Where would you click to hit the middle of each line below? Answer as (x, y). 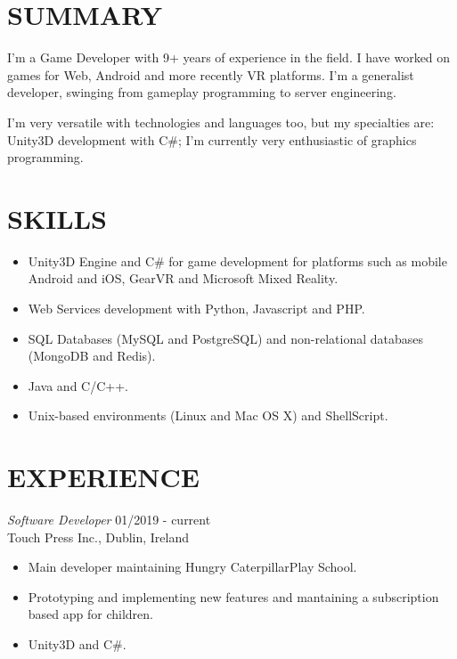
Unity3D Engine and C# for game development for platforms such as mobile (237, 260)
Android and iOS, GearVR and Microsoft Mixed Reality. (183, 278)
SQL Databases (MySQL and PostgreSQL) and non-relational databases (226, 338)
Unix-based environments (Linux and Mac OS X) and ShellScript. (208, 415)
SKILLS (57, 218)
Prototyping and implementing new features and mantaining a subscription (233, 596)
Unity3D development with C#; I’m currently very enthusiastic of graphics (212, 139)
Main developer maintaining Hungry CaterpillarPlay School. (192, 567)
